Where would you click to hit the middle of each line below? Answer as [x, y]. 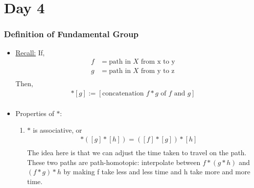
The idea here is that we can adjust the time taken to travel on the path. [137, 153]
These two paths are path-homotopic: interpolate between [114, 162]
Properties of [35, 113]
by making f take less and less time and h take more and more [157, 172]
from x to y [158, 62]
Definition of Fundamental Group [71, 34]
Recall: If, [30, 52]
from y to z [158, 71]
